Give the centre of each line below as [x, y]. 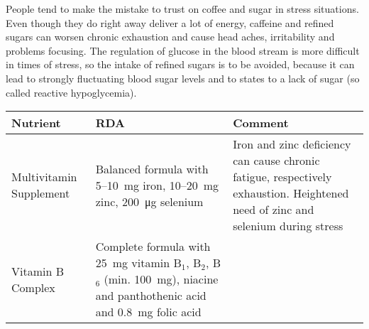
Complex [33, 287]
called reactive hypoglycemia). [71, 92]
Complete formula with [153, 247]
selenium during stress [288, 226]
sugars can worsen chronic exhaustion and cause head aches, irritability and [170, 37]
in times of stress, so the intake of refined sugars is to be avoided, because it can [180, 64]
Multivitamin [44, 177]
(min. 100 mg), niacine [161, 279]
